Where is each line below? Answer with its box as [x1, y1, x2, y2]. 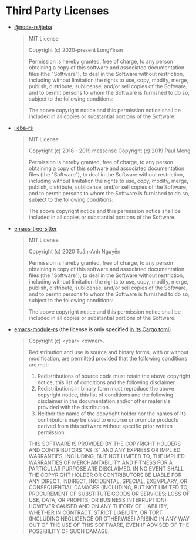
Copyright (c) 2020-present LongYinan [28, 46, 123, 54]
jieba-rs [13, 124, 33, 131]
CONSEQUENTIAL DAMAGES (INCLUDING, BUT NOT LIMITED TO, [28, 484, 189, 491]
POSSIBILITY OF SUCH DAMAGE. [28, 528, 110, 535]
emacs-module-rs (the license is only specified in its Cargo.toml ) [13, 325, 171, 333]
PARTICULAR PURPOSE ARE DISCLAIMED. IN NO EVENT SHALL [28, 465, 184, 472]
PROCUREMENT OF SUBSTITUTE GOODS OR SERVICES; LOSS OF [28, 490, 190, 497]
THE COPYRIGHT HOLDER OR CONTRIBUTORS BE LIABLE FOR [28, 471, 182, 478]
